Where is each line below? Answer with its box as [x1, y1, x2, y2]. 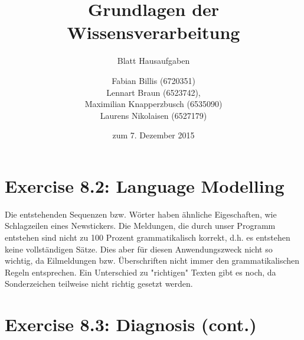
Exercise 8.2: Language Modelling [5, 173, 285, 197]
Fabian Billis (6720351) [112, 74, 195, 86]
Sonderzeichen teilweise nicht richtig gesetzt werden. [5, 277, 193, 290]
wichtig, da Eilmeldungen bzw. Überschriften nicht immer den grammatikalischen [5, 254, 300, 267]
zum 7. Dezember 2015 [112, 129, 195, 141]
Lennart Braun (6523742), [106, 86, 201, 98]
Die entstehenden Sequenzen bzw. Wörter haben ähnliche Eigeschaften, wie [5, 208, 277, 220]
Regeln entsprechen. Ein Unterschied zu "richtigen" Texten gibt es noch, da [5, 265, 276, 278]
